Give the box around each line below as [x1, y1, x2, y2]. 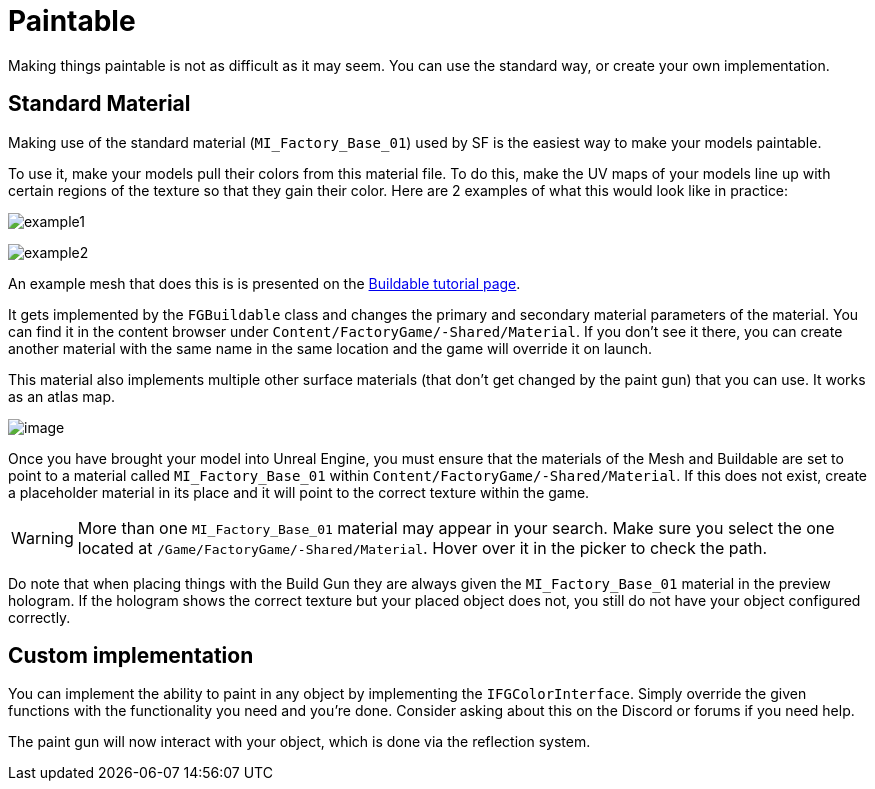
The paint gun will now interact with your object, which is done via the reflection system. [8, 733, 591, 751]
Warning [11, 527, 74, 548]
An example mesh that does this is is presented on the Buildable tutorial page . [8, 274, 521, 292]
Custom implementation [8, 643, 254, 669]
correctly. [8, 608, 71, 626]
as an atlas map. [8, 387, 116, 405]
